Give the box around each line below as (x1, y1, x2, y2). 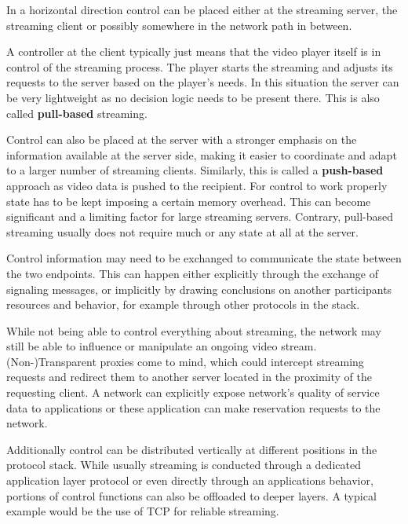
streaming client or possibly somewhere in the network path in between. (6, 16, 352, 33)
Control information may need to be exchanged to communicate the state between (6, 250, 402, 266)
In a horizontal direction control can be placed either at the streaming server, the (6, 2, 398, 17)
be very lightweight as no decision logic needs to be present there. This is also (6, 89, 380, 105)
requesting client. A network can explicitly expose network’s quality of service (6, 384, 380, 401)
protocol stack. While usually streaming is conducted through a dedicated (6, 456, 361, 473)
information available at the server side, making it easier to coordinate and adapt (6, 146, 397, 163)
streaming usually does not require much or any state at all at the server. (6, 223, 359, 240)
